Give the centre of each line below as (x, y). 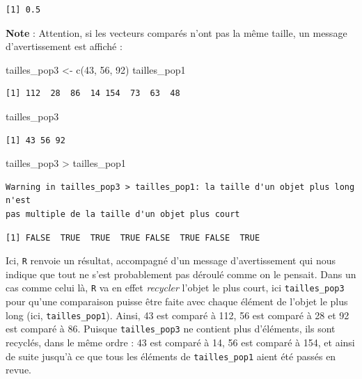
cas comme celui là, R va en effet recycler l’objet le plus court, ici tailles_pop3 (175, 288)
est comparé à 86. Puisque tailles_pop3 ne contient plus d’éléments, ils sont (171, 329)
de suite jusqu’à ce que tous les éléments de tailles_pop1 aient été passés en (171, 356)
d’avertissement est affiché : (64, 46)
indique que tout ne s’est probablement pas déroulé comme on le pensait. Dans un (181, 274)
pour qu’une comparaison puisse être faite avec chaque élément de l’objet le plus (177, 301)
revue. (18, 370)
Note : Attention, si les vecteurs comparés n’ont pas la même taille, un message (176, 32)
